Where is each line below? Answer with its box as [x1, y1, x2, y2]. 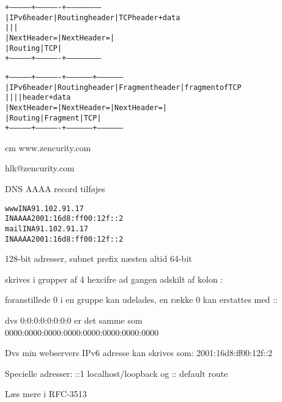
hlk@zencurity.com [5, 162, 75, 174]
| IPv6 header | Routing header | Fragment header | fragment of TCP [5, 83, 242, 92]
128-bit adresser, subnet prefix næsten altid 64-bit [5, 252, 192, 265]
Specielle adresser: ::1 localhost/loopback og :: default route [5, 367, 228, 379]
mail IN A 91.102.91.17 [5, 224, 89, 233]
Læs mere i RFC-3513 [5, 387, 87, 400]
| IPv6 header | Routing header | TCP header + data [5, 13, 180, 22]
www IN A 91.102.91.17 [5, 204, 84, 213]
